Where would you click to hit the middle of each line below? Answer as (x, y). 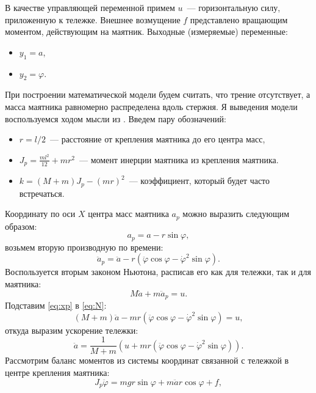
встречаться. (42, 193)
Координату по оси (40, 214)
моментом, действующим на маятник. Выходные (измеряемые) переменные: (146, 31)
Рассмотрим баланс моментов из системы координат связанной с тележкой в (147, 360)
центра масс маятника (128, 214)
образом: (21, 226)
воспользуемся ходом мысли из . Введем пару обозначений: (116, 118)
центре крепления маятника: (57, 372)
